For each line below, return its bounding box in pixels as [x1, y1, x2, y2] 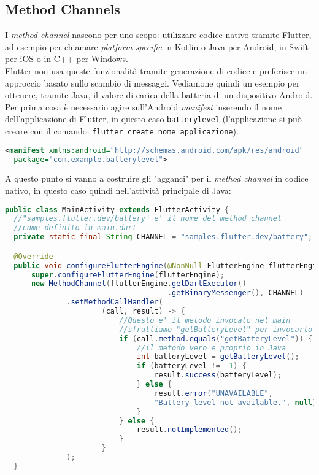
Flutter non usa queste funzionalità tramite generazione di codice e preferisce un [5, 64, 307, 77]
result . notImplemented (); [136, 425, 242, 434]
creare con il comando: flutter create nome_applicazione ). [5, 125, 239, 137]
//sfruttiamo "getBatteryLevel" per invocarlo [119, 325, 313, 334]
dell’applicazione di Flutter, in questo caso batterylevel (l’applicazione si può [5, 112, 302, 125]
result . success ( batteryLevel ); [154, 371, 282, 380]
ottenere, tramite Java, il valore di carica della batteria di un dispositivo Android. [5, 88, 313, 101]
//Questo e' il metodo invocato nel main [119, 315, 291, 325]
